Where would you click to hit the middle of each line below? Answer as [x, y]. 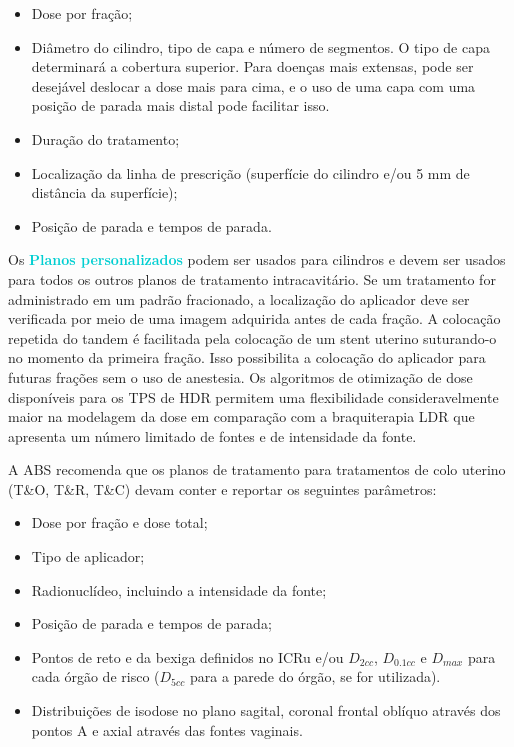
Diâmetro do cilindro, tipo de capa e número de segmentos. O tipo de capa [260, 46]
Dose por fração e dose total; [119, 522]
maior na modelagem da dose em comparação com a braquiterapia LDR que [241, 416]
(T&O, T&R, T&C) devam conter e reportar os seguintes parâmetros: [222, 488]
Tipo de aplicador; [88, 556]
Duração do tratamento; [105, 138]
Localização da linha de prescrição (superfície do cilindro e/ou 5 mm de [250, 172]
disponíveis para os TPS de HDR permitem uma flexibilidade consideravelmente [253, 396]
